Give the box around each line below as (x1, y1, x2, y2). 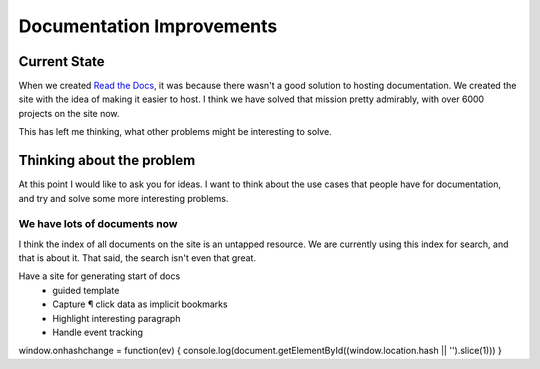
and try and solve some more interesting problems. (18, 192, 229, 204)
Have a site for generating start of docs (18, 270, 181, 282)
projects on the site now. (18, 107, 120, 119)
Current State (18, 53, 105, 70)
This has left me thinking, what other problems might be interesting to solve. (18, 126, 332, 138)
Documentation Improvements (18, 15, 278, 37)
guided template (52, 284, 120, 296)
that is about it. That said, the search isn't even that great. (18, 252, 257, 264)
